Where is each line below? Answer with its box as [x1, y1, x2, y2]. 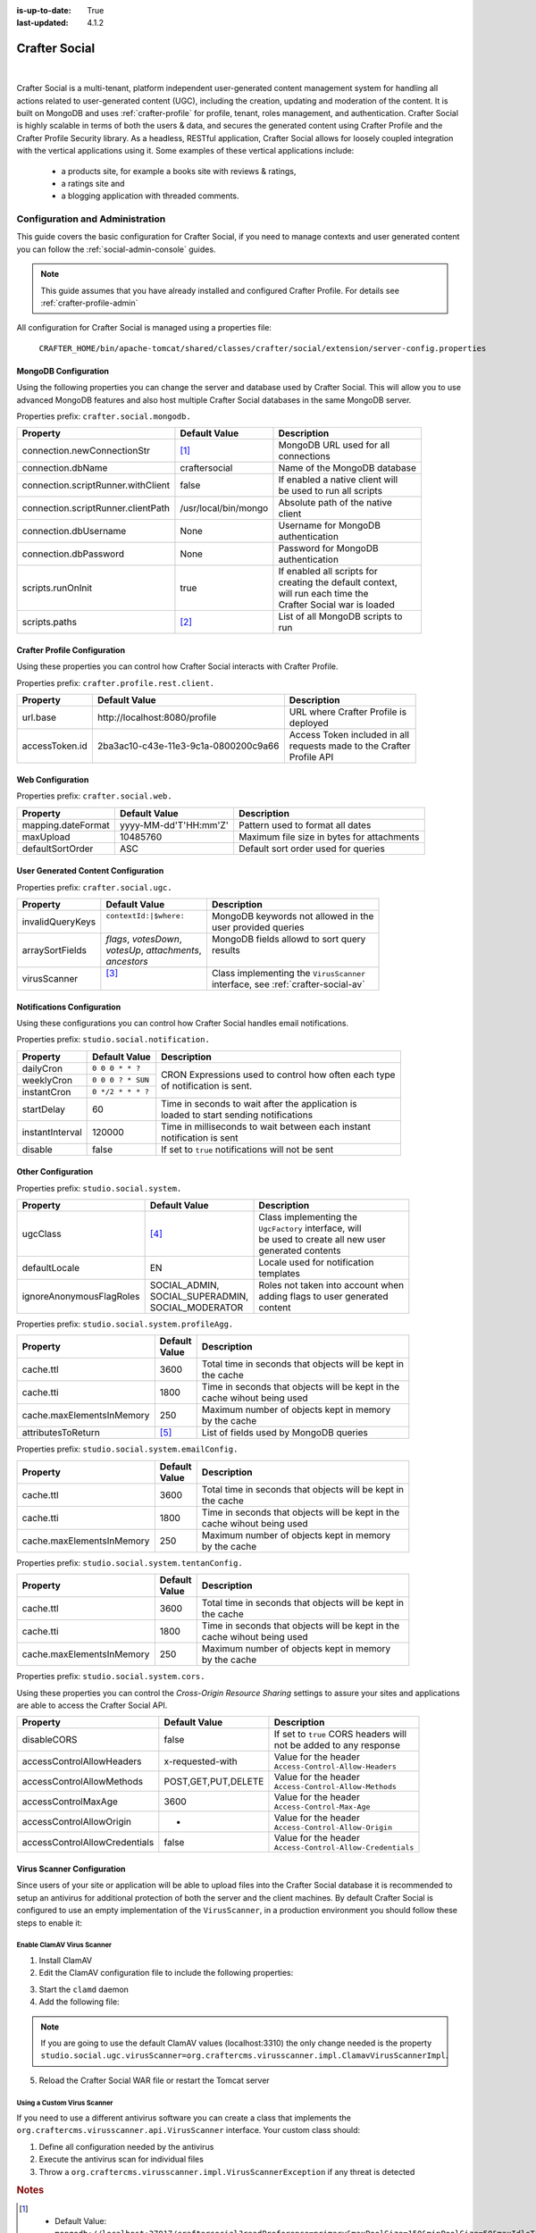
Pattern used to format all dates [238, 818, 372, 831]
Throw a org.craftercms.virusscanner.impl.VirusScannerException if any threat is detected [38, 2166, 415, 2177]
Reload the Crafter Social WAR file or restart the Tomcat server [38, 2075, 270, 2086]
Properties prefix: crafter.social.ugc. [16, 882, 173, 892]
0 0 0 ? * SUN [92, 1075, 149, 1085]
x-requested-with [163, 1755, 238, 1768]
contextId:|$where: [105, 911, 185, 921]
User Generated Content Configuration [16, 866, 164, 876]
